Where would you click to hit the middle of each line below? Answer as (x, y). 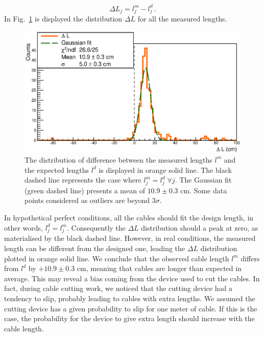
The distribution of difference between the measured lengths (118, 159)
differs (250, 258)
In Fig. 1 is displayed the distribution (63, 19)
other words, (23, 227)
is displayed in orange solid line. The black (165, 170)
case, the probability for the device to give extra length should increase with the (129, 318)
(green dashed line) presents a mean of (85, 190)
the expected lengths (57, 170)
